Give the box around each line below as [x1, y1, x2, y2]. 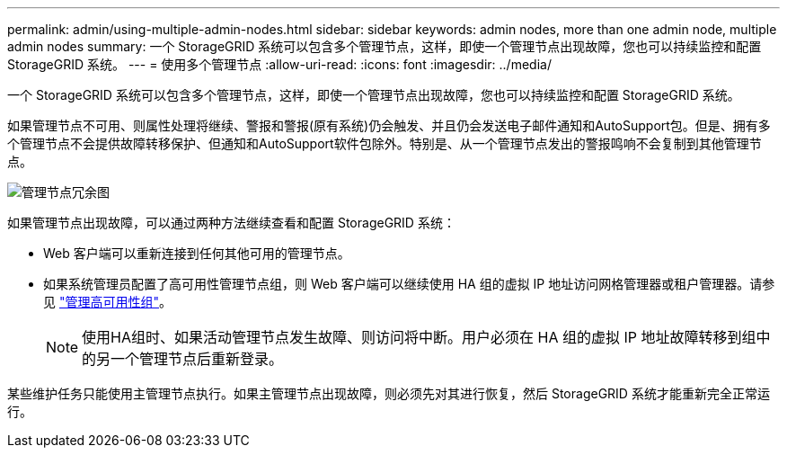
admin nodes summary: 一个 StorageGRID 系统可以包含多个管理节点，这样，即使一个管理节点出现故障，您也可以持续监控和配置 [7, 39, 762, 54]
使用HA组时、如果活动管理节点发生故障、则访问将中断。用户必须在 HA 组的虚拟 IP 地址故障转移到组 [82, 328, 756, 346]
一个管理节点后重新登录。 [111, 350, 284, 368]
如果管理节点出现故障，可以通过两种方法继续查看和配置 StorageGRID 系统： [7, 215, 455, 230]
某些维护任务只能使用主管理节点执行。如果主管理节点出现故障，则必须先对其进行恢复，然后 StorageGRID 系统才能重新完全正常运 [7, 386, 770, 401]
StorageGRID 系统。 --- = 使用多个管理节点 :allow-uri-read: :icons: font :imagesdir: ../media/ [7, 57, 552, 72]
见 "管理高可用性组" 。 [43, 294, 172, 309]
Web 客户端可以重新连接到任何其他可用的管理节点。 [43, 245, 350, 261]
